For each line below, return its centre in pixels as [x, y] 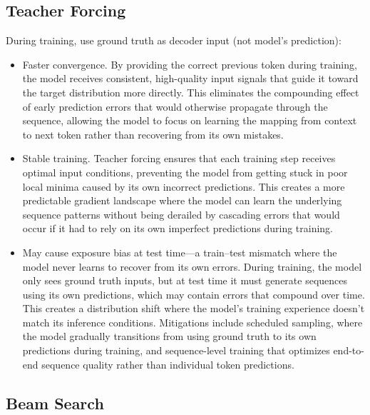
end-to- [349, 350]
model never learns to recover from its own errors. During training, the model [192, 266]
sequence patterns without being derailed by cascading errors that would [181, 214]
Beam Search [55, 402]
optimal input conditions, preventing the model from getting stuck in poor [185, 172]
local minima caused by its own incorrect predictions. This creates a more [184, 186]
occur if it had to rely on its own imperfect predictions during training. [178, 228]
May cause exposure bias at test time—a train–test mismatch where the [180, 252]
